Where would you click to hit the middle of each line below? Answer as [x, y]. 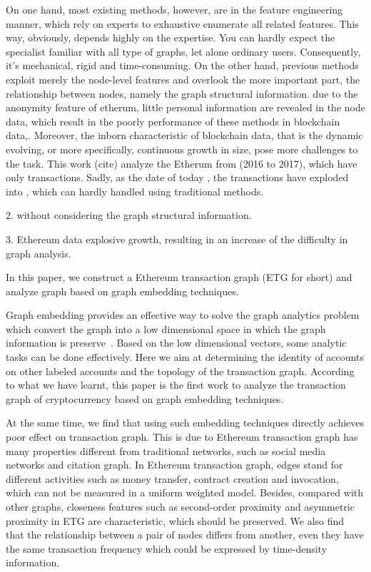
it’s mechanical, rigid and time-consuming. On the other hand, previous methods [182, 65]
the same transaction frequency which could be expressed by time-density [167, 548]
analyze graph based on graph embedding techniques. [122, 291]
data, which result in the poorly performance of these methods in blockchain [173, 121]
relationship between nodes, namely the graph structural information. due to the [182, 93]
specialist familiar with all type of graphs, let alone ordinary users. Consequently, [183, 51]
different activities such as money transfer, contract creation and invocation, [172, 478]
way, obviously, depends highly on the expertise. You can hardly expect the [171, 37]
